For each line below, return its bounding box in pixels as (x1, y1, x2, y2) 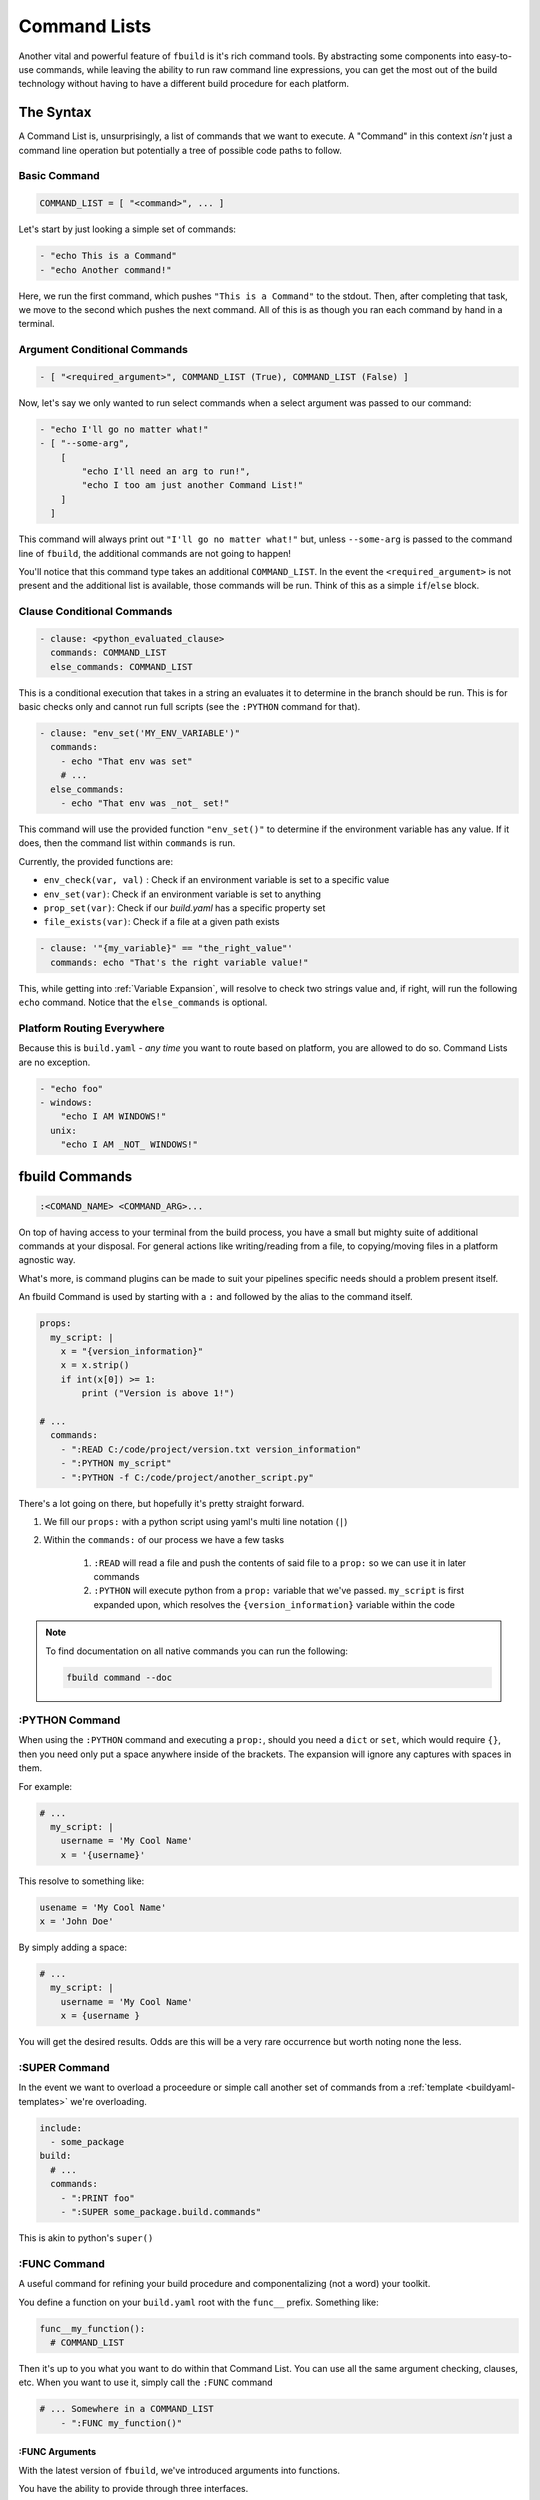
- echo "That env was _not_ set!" (60, 797, 230, 809)
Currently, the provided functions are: (18, 855, 174, 867)
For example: (18, 1780, 73, 1792)
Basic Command (18, 169, 100, 183)
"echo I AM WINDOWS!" (60, 1111, 167, 1122)
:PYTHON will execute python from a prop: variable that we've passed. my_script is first (93, 1585, 465, 1597)
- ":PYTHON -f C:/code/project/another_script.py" (60, 1471, 314, 1483)
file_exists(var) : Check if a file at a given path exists (43, 916, 280, 928)
